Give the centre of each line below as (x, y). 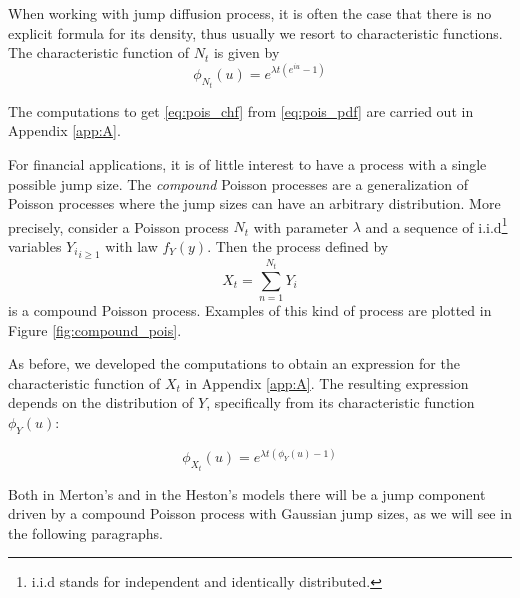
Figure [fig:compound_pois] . (95, 329)
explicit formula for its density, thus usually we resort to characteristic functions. (255, 32)
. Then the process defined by (298, 245)
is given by (246, 52)
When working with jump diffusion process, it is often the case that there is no (250, 13)
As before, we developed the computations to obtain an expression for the (234, 363)
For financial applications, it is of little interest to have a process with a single (247, 163)
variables (35, 245)
